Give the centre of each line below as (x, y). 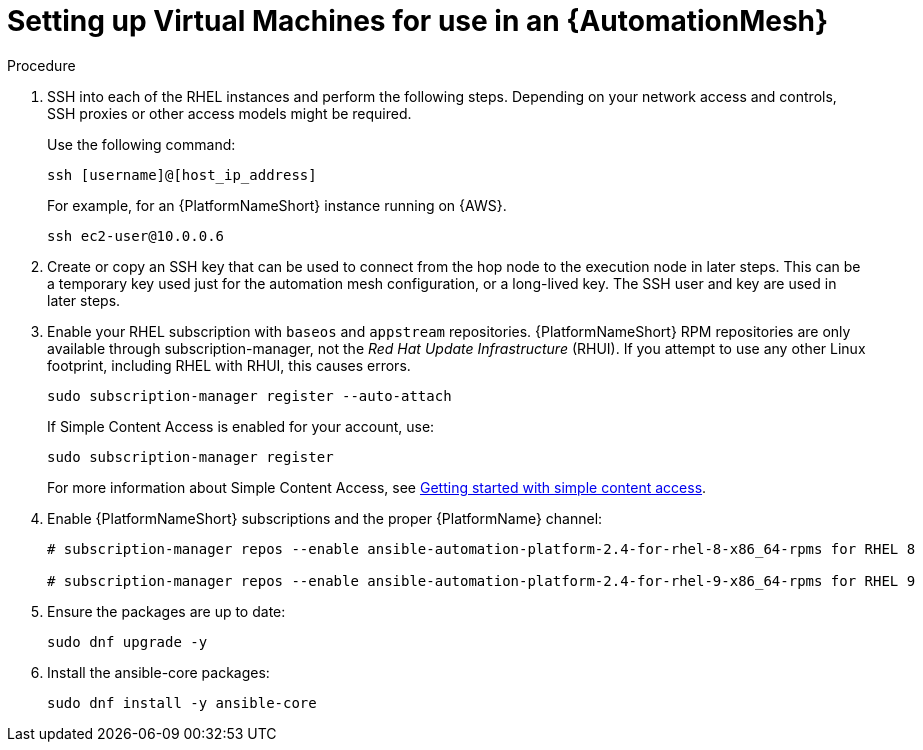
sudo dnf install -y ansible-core (182, 702)
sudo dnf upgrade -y (127, 641)
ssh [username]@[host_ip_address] (182, 174)
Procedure (41, 65)
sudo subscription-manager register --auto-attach (249, 395)
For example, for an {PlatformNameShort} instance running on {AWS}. (277, 205)
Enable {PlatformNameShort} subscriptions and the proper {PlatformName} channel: (325, 518)
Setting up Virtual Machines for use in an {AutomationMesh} (418, 21)
